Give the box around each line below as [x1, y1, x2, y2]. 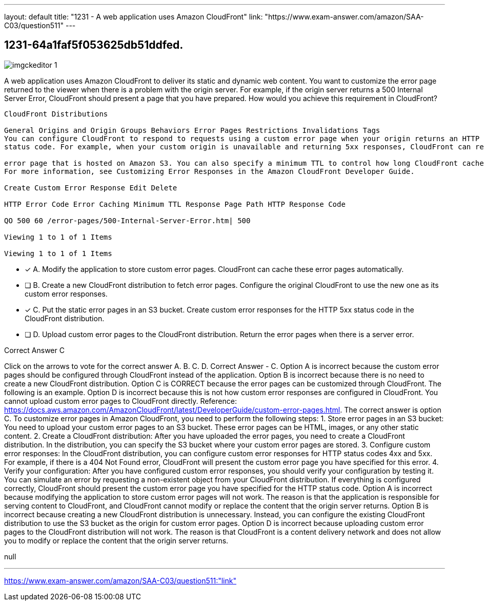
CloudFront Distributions [4, 109, 108, 118]
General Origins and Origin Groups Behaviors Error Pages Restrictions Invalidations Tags [4, 126, 380, 134]
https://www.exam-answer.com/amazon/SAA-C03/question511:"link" [4, 576, 236, 585]
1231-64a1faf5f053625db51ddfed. [4, 38, 184, 52]
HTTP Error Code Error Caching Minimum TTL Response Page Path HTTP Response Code [4, 200, 346, 208]
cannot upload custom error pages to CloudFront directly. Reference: [4, 396, 237, 405]
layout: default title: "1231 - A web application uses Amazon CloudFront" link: [4, 12, 263, 21]
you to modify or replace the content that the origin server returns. [4, 536, 229, 545]
